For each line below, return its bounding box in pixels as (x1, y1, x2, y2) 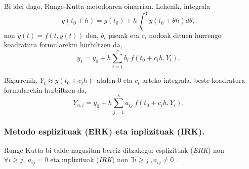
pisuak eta (108, 30, 139, 40)
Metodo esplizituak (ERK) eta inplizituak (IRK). (4, 125, 205, 137)
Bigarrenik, (4, 75, 38, 85)
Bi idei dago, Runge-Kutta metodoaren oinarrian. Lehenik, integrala (4, 1, 210, 11)
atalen (97, 75, 116, 85)
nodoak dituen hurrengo (149, 30, 222, 40)
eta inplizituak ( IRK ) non (50, 154, 128, 165)
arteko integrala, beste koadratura (142, 75, 245, 85)
